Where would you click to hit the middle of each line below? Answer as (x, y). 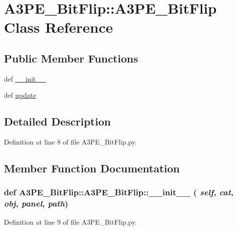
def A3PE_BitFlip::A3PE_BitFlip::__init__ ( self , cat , (119, 192)
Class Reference (59, 27)
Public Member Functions (71, 58)
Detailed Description (58, 121)
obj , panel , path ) (36, 203)
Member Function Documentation (92, 168)
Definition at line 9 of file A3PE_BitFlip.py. (71, 221)
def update (20, 95)
